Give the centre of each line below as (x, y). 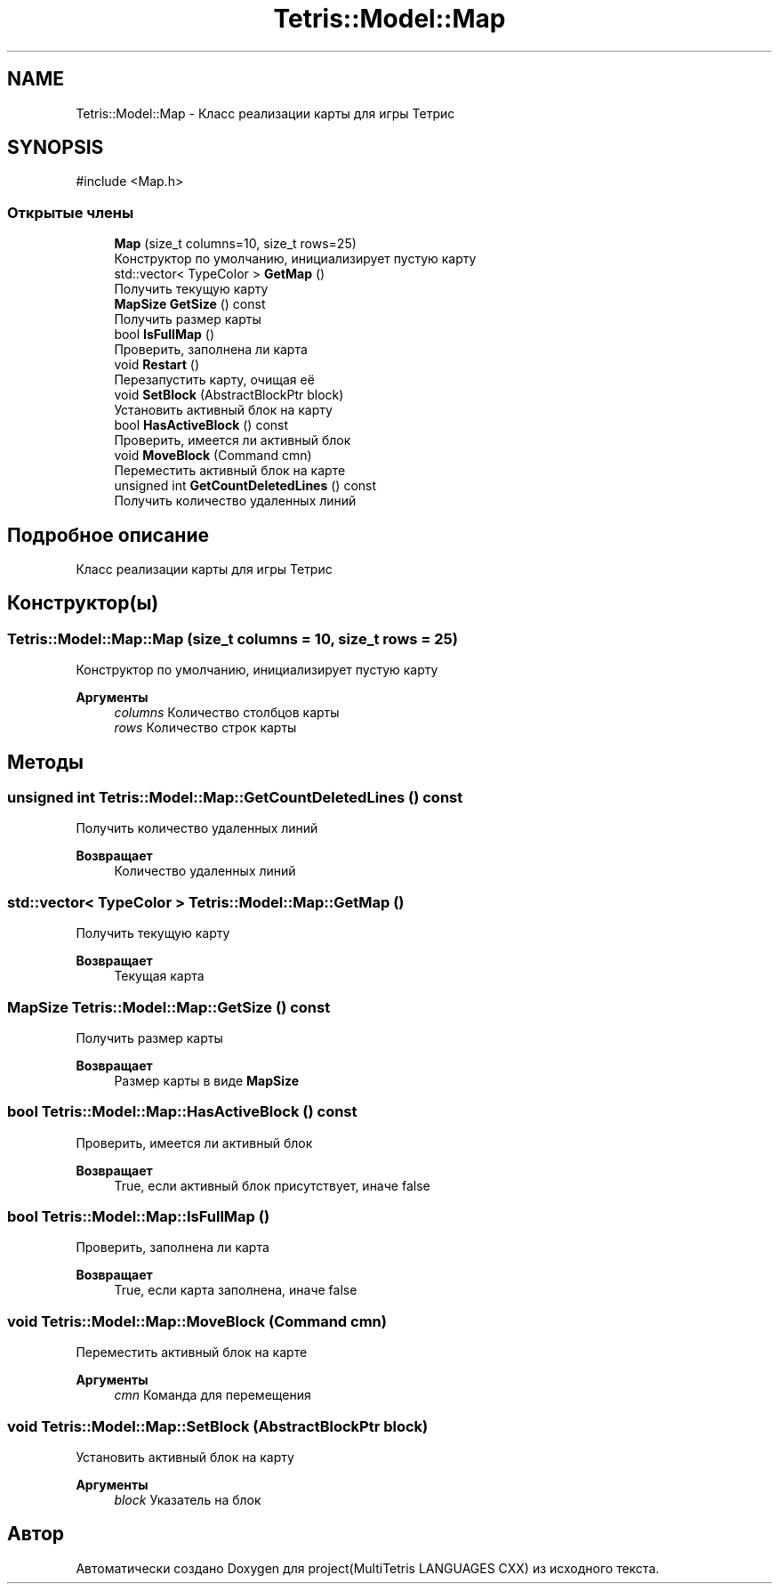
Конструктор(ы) (83, 603)
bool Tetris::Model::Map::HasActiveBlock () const (182, 1112)
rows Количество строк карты (205, 728)
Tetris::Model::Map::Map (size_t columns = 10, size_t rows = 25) (233, 638)
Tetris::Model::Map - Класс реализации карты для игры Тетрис (265, 113)
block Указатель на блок (188, 1499)
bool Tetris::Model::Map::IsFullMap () (139, 1217)
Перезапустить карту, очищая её (214, 380)
